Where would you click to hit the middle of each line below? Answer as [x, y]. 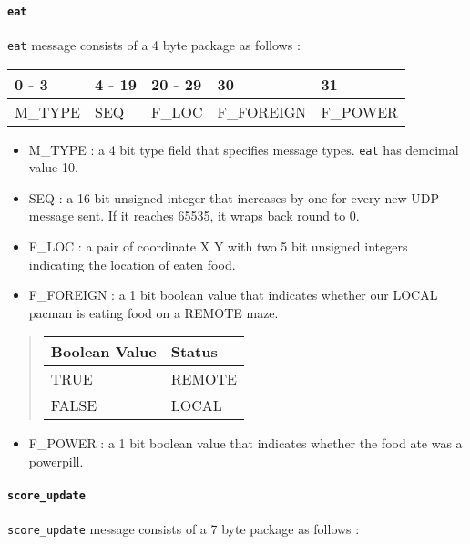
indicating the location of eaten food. [132, 264]
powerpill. [56, 461]
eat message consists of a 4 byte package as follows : [154, 44]
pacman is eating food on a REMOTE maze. [153, 312]
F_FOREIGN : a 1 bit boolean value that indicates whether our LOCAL [233, 295]
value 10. [53, 167]
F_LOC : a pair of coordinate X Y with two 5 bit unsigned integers [218, 246]
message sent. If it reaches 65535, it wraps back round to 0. [194, 216]
